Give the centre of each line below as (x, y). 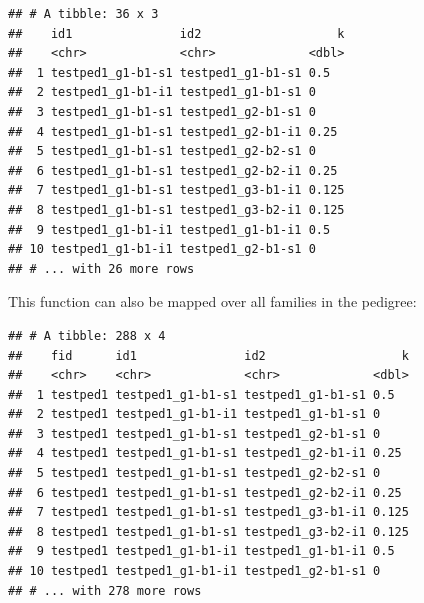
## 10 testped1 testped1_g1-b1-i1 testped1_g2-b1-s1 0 (194, 571)
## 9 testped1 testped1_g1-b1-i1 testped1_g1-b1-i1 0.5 (201, 551)
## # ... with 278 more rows (105, 590)
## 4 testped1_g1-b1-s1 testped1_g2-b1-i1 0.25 (173, 131)
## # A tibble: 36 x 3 (83, 14)
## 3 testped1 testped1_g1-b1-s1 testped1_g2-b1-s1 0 (194, 433)
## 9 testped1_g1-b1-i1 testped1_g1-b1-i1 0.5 (169, 229)
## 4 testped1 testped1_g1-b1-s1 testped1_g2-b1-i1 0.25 (205, 453)
